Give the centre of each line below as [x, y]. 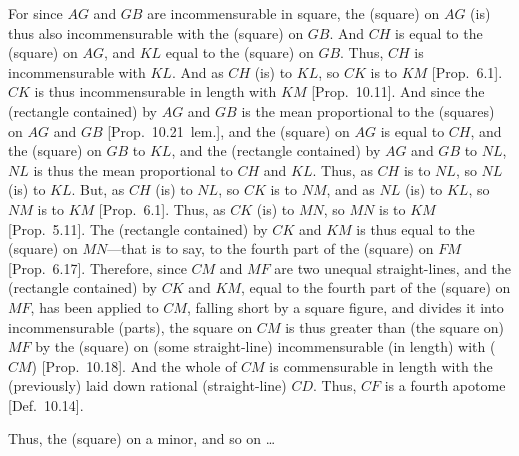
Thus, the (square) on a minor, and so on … [142, 438]
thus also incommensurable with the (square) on [156, 32]
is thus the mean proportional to [133, 169]
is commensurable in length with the [381, 365]
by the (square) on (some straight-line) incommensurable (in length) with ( [265, 346]
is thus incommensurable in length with [155, 91]
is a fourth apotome [445, 385]
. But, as [98, 189]
